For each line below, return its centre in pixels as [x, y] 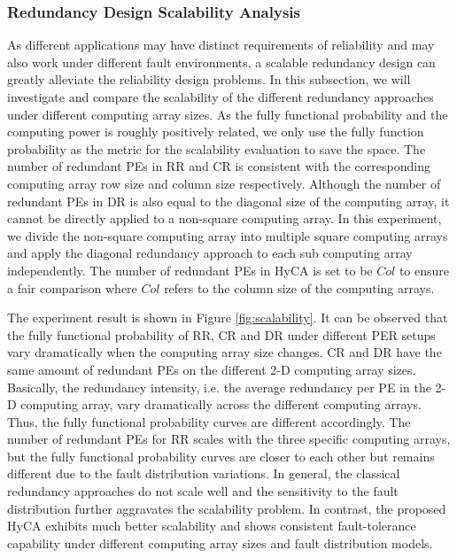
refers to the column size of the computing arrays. [299, 287]
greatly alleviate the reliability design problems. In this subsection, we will [209, 79]
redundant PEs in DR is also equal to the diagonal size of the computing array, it [228, 201]
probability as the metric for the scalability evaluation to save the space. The [217, 148]
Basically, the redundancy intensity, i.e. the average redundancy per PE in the [219, 387]
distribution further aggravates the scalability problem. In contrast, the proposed [227, 508]
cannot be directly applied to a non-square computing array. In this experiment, [225, 218]
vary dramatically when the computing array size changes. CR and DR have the [225, 352]
